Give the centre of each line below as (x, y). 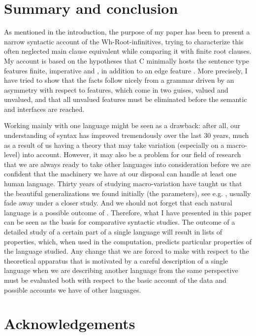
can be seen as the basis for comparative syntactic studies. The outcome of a (120, 222)
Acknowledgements (70, 323)
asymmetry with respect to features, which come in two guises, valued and (116, 89)
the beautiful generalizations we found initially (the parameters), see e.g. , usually (128, 193)
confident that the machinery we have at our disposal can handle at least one (120, 174)
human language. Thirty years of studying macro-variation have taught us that (123, 184)
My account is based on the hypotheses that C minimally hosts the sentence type (127, 60)
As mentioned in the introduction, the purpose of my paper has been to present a (127, 32)
